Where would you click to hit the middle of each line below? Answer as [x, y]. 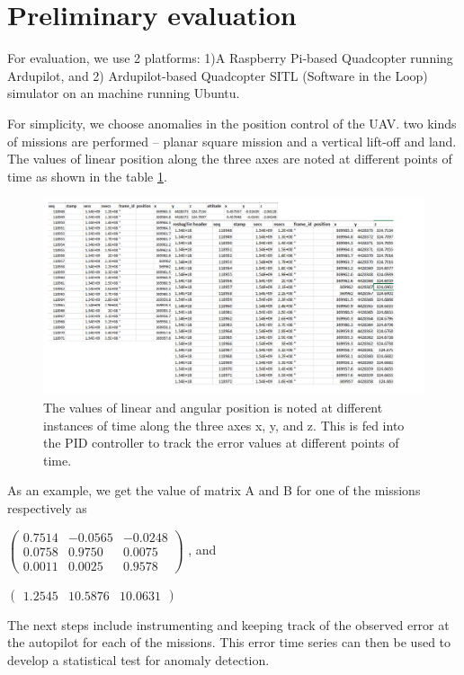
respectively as [47, 507]
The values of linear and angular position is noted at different [213, 407]
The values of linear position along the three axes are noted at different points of [230, 159]
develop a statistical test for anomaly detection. [138, 659]
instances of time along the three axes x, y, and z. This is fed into [224, 425]
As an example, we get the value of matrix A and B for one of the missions [214, 490]
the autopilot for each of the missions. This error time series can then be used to [229, 642]
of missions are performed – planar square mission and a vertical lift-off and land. [232, 141]
